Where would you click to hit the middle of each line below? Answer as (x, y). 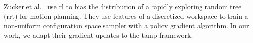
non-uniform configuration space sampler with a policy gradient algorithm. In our (126, 25)
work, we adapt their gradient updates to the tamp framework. (99, 35)
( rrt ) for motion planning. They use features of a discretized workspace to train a (126, 16)
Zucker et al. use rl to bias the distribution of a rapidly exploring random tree (123, 6)
